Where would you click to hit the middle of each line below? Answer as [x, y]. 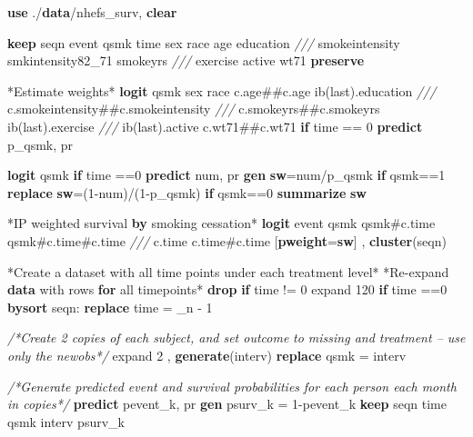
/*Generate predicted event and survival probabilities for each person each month [232, 386]
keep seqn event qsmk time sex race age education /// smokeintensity [204, 42]
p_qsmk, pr [40, 144]
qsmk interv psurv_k [66, 421]
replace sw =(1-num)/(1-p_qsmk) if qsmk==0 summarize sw [187, 192]
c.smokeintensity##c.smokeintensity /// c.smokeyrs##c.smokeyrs [194, 109]
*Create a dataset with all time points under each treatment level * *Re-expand [228, 271]
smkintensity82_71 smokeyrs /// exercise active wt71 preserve [186, 60]
